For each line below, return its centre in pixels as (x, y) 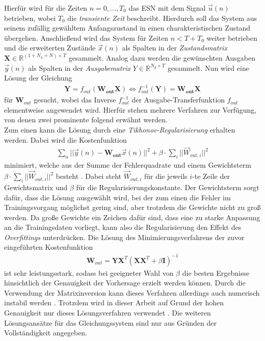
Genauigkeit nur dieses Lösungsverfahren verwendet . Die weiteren (108, 312)
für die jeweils (166, 176)
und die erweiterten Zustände (50, 48)
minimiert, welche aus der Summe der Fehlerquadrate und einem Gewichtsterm (128, 165)
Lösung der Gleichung (38, 78)
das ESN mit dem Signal (167, 8)
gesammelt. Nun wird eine (208, 68)
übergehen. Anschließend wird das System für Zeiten (86, 37)
